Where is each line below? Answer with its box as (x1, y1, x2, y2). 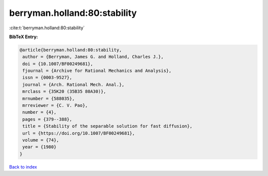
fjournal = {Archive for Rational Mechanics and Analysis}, (22, 68, 172, 74)
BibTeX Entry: (9, 34, 38, 40)
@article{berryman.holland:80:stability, (19, 47, 122, 53)
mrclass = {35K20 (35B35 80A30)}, (22, 89, 106, 94)
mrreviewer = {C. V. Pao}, (22, 103, 88, 109)
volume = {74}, (22, 137, 60, 143)
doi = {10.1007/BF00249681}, (22, 61, 93, 66)
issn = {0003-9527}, (22, 75, 72, 80)
